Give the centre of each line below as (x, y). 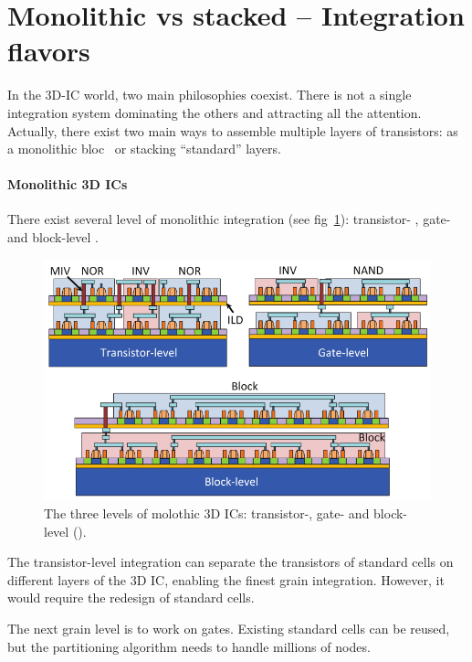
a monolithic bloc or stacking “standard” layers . (144, 149)
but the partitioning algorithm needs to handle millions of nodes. (189, 646)
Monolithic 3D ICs (68, 184)
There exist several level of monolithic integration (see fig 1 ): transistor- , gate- (229, 219)
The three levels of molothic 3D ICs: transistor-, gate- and (207, 513)
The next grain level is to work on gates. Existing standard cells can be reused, (229, 629)
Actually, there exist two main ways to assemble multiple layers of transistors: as (233, 130)
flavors (49, 51)
